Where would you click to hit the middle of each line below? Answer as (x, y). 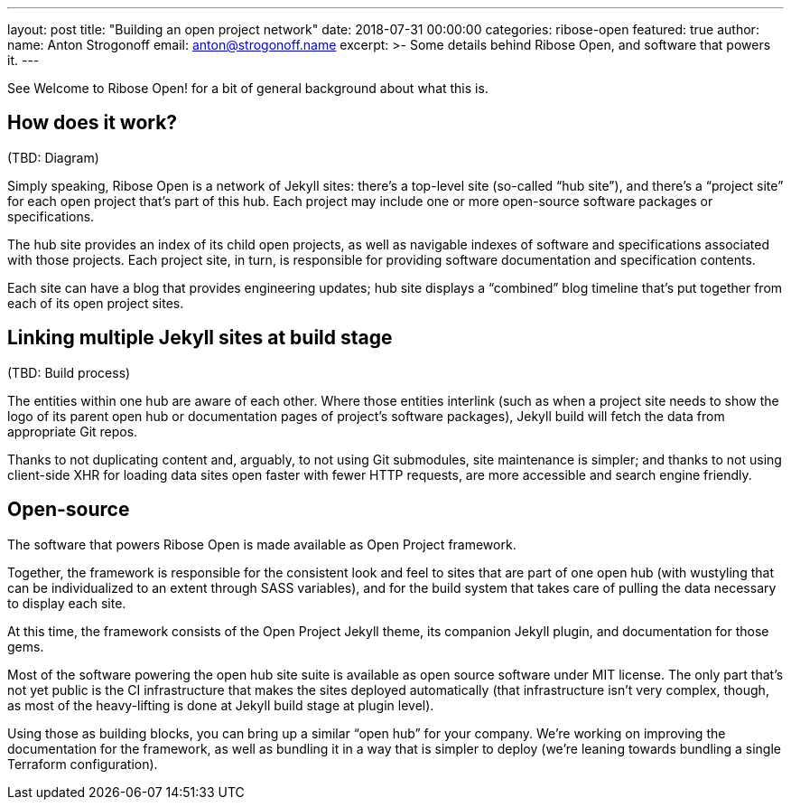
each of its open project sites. (96, 303)
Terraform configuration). (83, 764)
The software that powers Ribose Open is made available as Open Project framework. (262, 544)
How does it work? (93, 123)
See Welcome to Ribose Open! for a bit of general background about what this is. (248, 88)
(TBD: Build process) (69, 372)
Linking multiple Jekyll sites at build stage (200, 338)
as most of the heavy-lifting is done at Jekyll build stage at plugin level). (221, 705)
